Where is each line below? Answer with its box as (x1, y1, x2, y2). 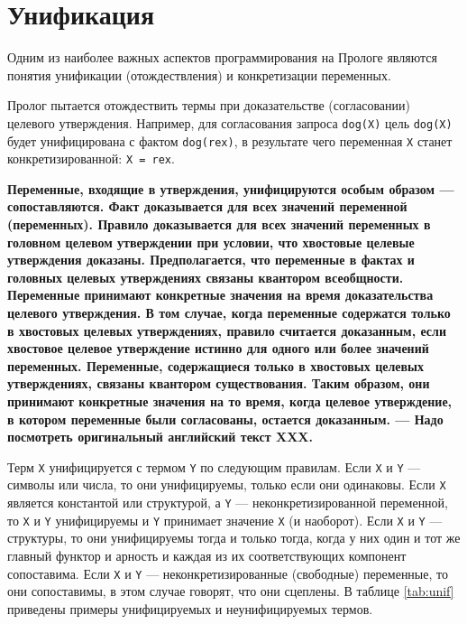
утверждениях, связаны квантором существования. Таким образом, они (7, 374, 430, 393)
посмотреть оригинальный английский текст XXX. (7, 427, 313, 446)
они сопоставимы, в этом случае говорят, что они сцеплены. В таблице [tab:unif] (7, 582, 454, 601)
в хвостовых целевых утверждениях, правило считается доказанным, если (7, 321, 446, 340)
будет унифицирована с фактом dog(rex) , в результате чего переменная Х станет (7, 131, 453, 150)
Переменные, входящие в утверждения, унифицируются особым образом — (7, 179, 454, 198)
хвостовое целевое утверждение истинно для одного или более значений (7, 339, 429, 358)
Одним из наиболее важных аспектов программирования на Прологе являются (7, 48, 437, 67)
